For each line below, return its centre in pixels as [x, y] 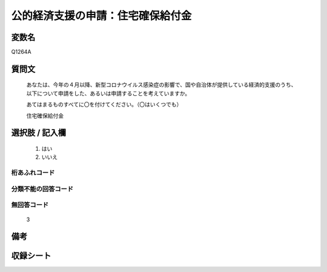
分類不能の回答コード [42, 189]
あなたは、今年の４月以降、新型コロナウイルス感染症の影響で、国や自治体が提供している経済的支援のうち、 [161, 85]
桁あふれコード [33, 173]
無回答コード [30, 205]
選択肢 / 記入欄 [39, 133]
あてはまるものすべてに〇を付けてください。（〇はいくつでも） [104, 104]
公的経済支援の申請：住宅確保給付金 [101, 16]
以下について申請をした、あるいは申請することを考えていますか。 [108, 93]
